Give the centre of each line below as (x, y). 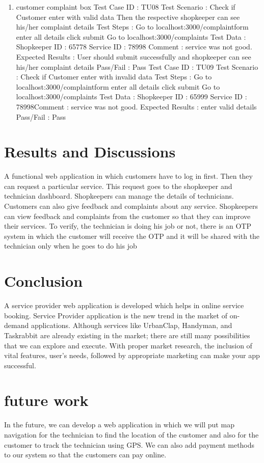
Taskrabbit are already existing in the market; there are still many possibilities (127, 335)
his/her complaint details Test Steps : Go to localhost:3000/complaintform (132, 27)
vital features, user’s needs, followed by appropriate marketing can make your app (132, 355)
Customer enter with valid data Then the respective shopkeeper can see (128, 17)
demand (17, 325)
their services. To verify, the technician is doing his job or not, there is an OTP (128, 226)
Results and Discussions (90, 152)
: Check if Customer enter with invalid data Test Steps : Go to (114, 77)
